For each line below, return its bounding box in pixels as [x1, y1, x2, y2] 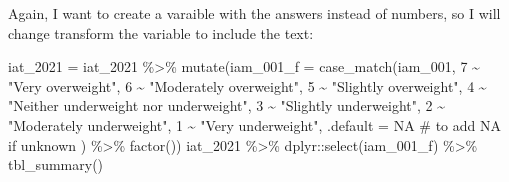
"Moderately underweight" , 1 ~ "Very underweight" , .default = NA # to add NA [8, 114, 501, 135]
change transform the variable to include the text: [8, 22, 314, 43]
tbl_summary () [8, 154, 104, 175]
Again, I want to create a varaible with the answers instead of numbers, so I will [8, 3, 501, 23]
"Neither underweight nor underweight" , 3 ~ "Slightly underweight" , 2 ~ [8, 95, 446, 116]
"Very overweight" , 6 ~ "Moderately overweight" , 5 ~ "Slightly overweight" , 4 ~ [8, 75, 487, 96]
